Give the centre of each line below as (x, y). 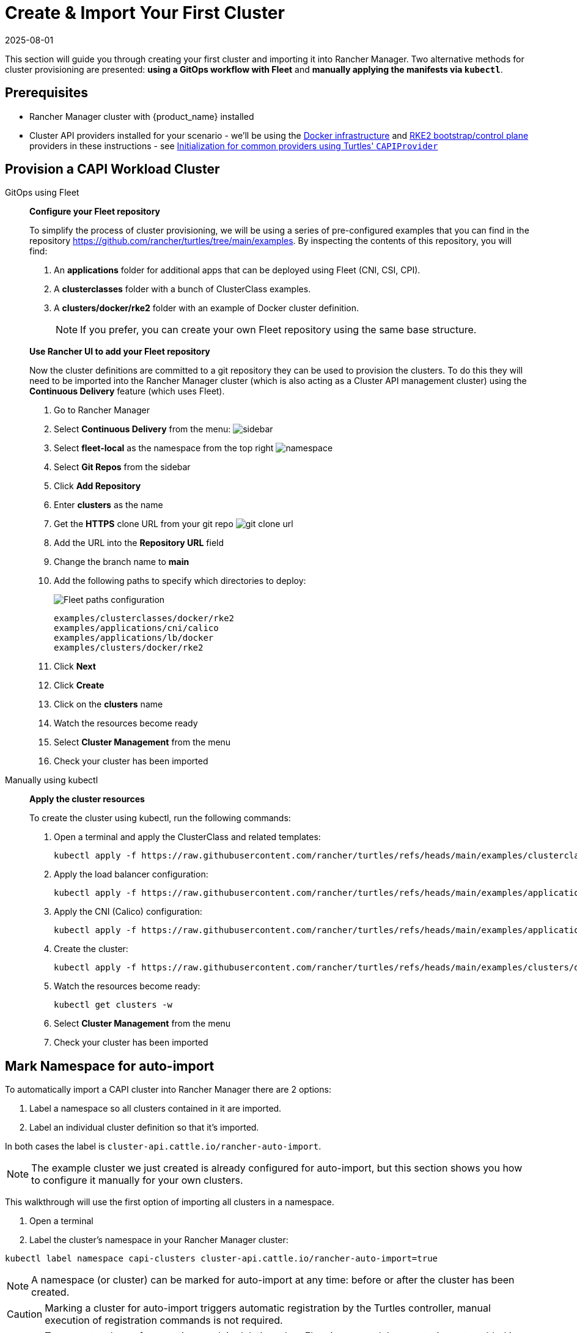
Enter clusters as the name (108, 505)
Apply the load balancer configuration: (131, 874)
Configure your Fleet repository (95, 212)
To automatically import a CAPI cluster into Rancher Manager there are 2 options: (168, 1090)
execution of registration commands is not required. (164, 1320)
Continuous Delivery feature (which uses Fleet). (127, 391)
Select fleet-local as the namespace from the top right (164, 448)
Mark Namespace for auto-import (110, 1066)
